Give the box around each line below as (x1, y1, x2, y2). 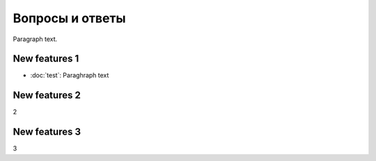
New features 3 (13, 126, 81, 138)
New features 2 (13, 89, 81, 101)
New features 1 (13, 53, 79, 65)
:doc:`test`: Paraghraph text (30, 71, 109, 79)
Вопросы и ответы (13, 10, 126, 26)
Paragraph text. (13, 35, 58, 43)
